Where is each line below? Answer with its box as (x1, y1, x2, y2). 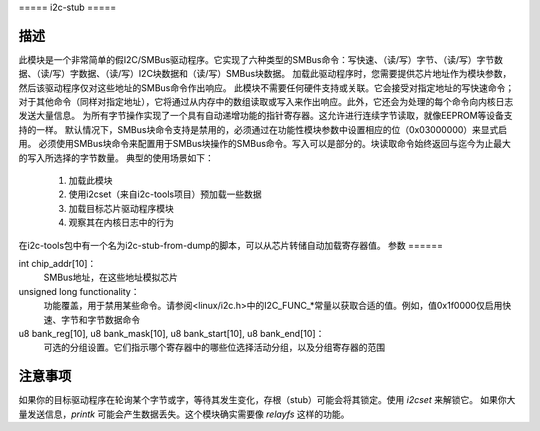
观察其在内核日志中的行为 (68, 216, 174, 229)
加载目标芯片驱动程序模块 (68, 202, 174, 214)
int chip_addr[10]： (18, 257, 97, 269)
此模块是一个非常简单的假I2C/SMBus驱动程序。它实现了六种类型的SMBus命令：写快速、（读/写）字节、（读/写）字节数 (18, 53, 504, 65)
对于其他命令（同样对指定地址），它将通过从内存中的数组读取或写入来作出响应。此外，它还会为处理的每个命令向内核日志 (18, 96, 514, 108)
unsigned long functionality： (18, 285, 140, 297)
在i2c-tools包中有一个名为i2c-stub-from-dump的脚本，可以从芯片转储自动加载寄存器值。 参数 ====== (18, 239, 444, 251)
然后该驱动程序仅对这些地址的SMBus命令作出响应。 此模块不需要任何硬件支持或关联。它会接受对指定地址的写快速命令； (18, 81, 515, 94)
